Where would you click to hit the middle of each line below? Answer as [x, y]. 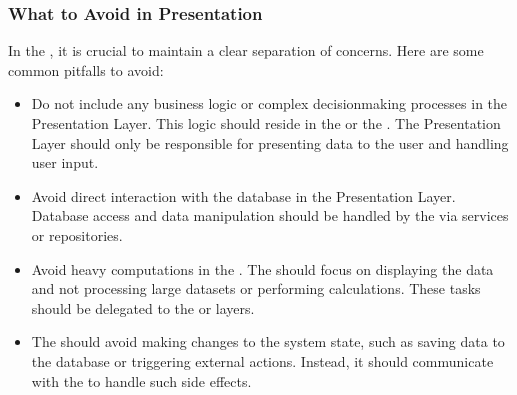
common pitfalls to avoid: [86, 69]
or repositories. [77, 234]
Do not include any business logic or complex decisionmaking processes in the [269, 103]
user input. [65, 162]
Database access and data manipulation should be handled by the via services [270, 215]
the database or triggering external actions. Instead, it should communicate [262, 360]
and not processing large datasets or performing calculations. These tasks [256, 288]
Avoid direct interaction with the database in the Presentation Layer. [243, 195]
